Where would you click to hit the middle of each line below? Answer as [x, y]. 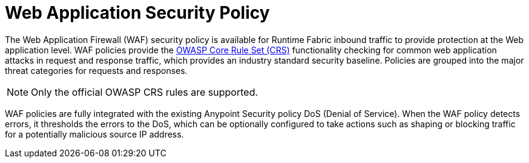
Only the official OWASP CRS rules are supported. [145, 92]
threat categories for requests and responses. [96, 70]
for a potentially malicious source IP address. [94, 134]
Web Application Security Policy [137, 13]
